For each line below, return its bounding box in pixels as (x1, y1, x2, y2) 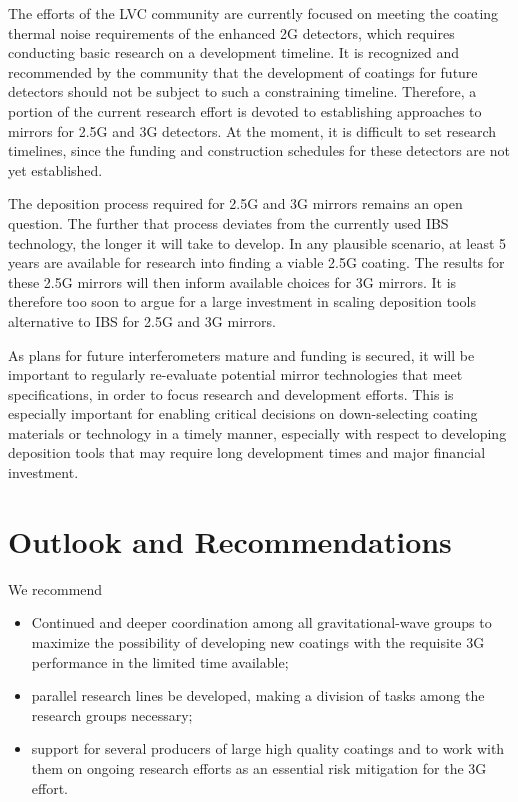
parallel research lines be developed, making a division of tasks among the (31, 685, 485, 706)
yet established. (8, 159, 103, 180)
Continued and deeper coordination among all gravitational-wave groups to (31, 612, 492, 633)
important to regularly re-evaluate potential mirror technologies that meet (8, 364, 463, 385)
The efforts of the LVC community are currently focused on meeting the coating (8, 3, 499, 23)
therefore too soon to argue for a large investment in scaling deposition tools (8, 291, 477, 312)
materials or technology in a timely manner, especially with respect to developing (8, 422, 507, 443)
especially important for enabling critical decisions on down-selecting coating (8, 403, 478, 424)
